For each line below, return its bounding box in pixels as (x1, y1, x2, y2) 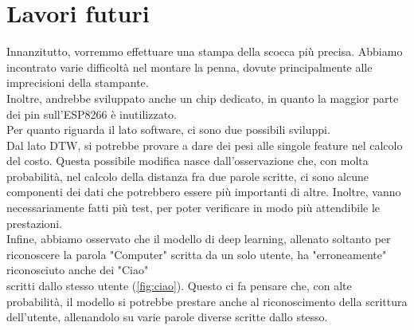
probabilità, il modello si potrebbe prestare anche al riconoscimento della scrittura (6, 293, 408, 309)
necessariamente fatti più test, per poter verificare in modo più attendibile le (6, 199, 381, 216)
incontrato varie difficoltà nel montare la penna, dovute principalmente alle (6, 58, 373, 75)
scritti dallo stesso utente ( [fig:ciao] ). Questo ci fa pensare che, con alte (6, 277, 352, 294)
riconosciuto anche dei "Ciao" (6, 261, 149, 278)
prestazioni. (6, 214, 63, 231)
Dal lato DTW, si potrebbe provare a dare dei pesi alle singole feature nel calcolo (6, 136, 403, 153)
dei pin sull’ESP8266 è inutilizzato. (6, 105, 178, 122)
